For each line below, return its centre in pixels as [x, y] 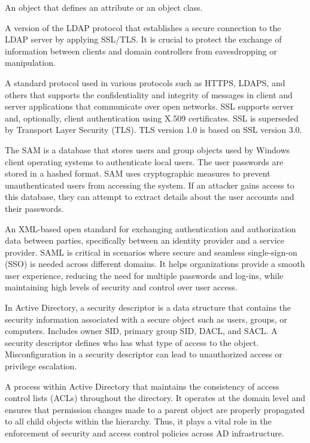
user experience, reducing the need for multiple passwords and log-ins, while [144, 275]
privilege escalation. [41, 366]
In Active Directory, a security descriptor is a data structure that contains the [148, 307]
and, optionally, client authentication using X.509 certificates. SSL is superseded [152, 118]
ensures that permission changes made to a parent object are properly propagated [155, 409]
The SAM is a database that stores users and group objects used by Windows [148, 149]
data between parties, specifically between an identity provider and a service [145, 240]
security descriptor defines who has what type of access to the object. [132, 342]
